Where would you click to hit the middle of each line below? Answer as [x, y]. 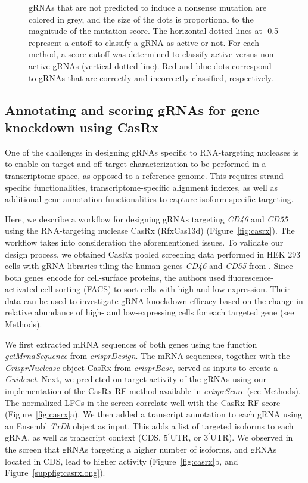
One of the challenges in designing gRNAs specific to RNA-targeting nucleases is [152, 152]
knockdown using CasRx [82, 127]
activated [21, 289]
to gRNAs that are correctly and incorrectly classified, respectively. [151, 77]
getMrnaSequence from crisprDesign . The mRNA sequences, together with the [147, 356]
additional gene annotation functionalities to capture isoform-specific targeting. [149, 199]
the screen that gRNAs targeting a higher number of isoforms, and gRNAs [141, 449]
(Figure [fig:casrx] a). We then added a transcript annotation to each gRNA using [153, 414]
